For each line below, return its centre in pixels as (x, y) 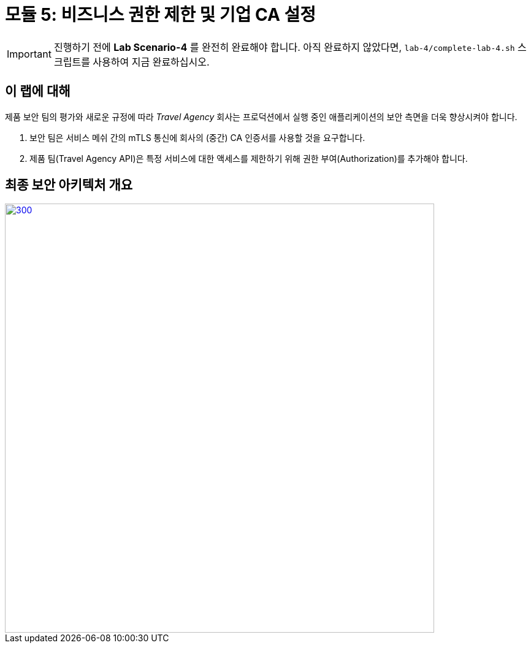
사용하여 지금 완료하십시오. (151, 62)
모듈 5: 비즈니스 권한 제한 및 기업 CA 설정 (161, 15)
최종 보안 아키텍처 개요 (69, 185)
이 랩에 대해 (38, 91)
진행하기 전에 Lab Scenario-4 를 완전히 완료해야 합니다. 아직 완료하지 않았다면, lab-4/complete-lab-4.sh (284, 47)
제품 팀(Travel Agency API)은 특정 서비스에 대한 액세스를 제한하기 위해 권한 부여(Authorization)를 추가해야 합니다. (249, 158)
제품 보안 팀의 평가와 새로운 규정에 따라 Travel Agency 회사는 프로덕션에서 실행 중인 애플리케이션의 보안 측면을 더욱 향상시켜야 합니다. (261, 116)
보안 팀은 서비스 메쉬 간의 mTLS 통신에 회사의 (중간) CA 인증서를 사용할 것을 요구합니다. (197, 137)
